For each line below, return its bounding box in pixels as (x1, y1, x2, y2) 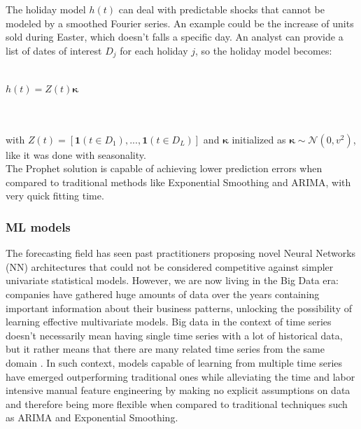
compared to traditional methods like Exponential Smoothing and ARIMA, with (6, 174, 351, 189)
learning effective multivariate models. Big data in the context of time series (6, 314, 332, 329)
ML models (6, 218, 71, 235)
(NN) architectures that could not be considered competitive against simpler (6, 259, 334, 274)
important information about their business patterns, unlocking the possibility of (6, 300, 352, 315)
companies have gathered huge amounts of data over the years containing (6, 286, 320, 301)
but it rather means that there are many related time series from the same (6, 342, 325, 356)
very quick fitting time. (6, 188, 104, 203)
